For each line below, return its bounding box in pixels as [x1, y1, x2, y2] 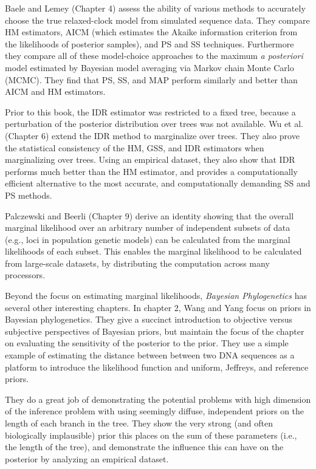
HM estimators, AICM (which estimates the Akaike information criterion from [5, 26, 298, 38]
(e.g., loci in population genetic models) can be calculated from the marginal [5, 233, 290, 245]
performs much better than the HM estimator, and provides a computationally [5, 165, 298, 177]
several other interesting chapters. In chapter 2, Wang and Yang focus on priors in [5, 301, 311, 313]
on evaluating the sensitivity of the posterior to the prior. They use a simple [5, 337, 289, 349]
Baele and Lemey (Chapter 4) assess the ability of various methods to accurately [5, 2, 306, 14]
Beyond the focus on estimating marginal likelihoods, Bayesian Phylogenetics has [5, 289, 307, 302]
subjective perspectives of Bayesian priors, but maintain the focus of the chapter [5, 324, 304, 337]
